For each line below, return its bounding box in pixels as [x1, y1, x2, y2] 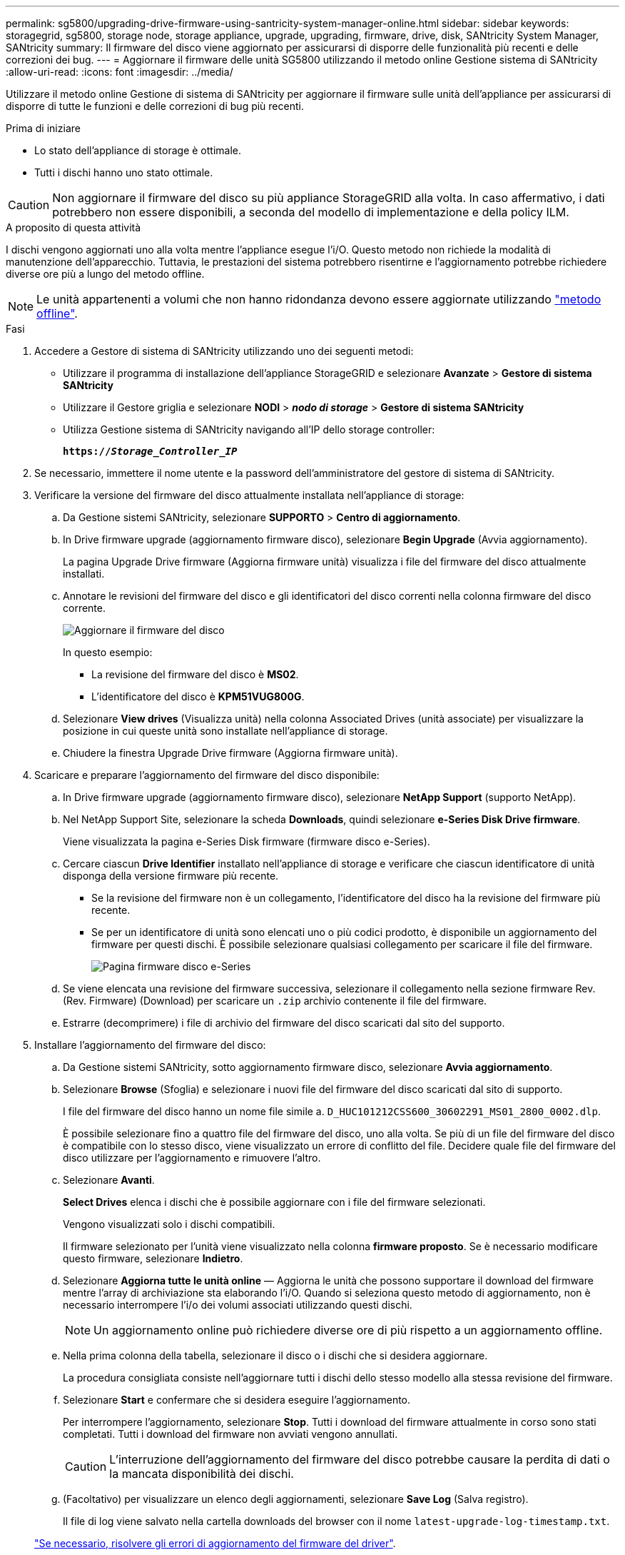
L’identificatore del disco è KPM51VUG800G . [91, 690, 305, 703]
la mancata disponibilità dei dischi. [109, 1466, 294, 1481]
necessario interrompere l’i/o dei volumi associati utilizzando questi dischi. [63, 1299, 412, 1311]
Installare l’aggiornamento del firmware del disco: [34, 1039, 266, 1051]
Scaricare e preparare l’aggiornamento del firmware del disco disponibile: [34, 769, 380, 781]
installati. [63, 568, 105, 580]
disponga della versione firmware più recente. [63, 870, 279, 882]
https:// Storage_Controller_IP [63, 446, 238, 457]
